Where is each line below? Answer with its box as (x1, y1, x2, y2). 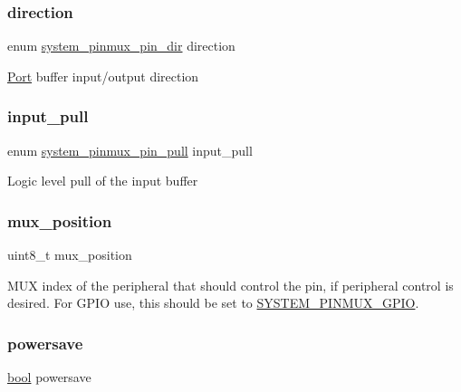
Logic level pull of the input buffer (7, 171, 198, 190)
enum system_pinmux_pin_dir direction (7, 36, 235, 55)
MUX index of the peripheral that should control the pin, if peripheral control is (7, 275, 454, 294)
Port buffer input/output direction (7, 66, 199, 85)
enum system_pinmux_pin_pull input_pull (7, 140, 253, 159)
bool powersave (7, 368, 91, 387)
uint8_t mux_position (7, 245, 132, 264)
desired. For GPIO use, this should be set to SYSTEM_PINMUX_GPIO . (7, 293, 419, 312)
